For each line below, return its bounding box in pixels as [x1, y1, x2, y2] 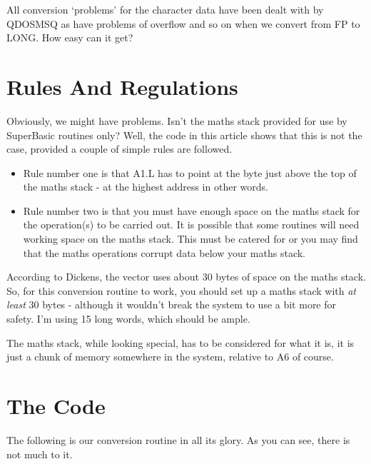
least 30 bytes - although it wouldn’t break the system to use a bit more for [6, 297, 337, 312]
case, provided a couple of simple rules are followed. [6, 141, 233, 156]
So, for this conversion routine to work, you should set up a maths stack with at [6, 283, 356, 298]
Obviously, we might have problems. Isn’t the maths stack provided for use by [6, 113, 347, 128]
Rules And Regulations [6, 71, 238, 101]
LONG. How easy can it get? [6, 30, 133, 45]
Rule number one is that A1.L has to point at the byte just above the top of [23, 165, 357, 180]
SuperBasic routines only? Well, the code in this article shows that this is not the [6, 127, 362, 142]
